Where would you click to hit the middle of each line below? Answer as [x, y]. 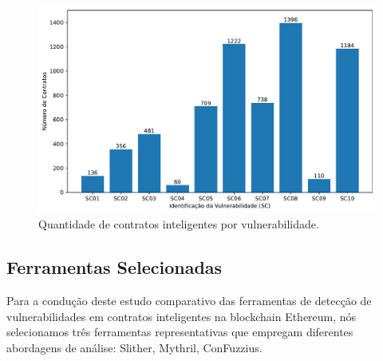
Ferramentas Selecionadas [115, 267]
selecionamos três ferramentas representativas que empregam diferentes [180, 332]
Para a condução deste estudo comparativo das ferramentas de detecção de [189, 301]
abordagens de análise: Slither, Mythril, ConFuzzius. [134, 347]
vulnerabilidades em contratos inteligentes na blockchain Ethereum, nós [182, 316]
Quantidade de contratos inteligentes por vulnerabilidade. [179, 224]
